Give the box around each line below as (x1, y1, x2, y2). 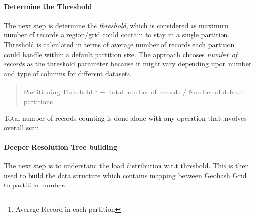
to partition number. (4, 180, 66, 190)
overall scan (4, 122, 39, 132)
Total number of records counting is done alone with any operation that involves (4, 113, 247, 123)
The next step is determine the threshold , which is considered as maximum (4, 20, 229, 30)
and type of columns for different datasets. (4, 68, 132, 78)
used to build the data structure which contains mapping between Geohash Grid (4, 170, 247, 180)
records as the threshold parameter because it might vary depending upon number (4, 59, 252, 69)
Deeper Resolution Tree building (4, 141, 118, 152)
